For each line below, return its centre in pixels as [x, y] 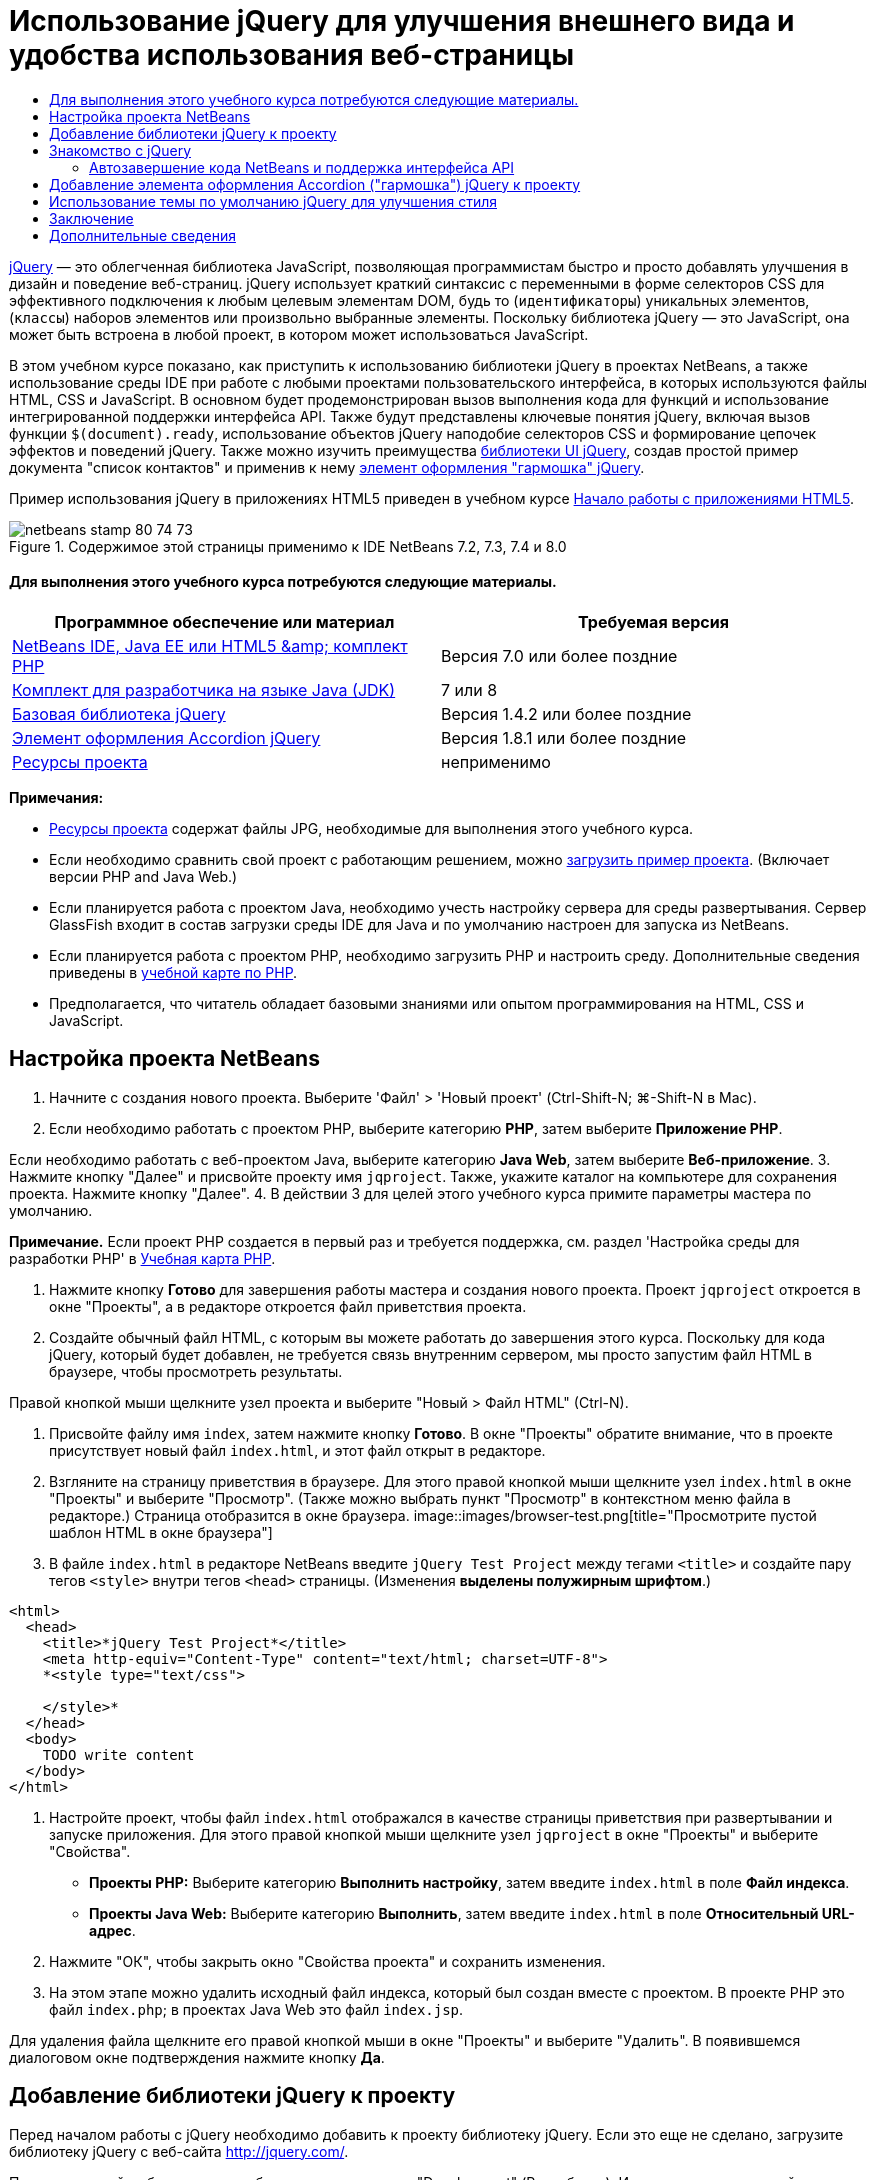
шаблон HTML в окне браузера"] [161, 1532]
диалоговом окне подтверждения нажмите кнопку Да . [197, 2057]
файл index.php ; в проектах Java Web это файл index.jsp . [256, 2009]
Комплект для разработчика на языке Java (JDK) [204, 689]
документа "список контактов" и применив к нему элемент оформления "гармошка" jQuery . [327, 467]
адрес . [112, 1930]
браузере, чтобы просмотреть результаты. [196, 1371]
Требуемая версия [653, 621]
